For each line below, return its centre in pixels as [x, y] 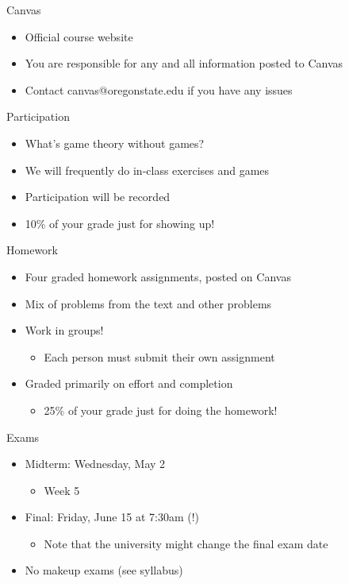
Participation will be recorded [98, 197]
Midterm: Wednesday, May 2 [95, 464]
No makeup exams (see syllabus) [104, 570]
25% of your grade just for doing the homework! [161, 410]
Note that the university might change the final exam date [186, 543]
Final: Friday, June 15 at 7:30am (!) [112, 517]
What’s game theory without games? [115, 143]
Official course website [79, 36]
